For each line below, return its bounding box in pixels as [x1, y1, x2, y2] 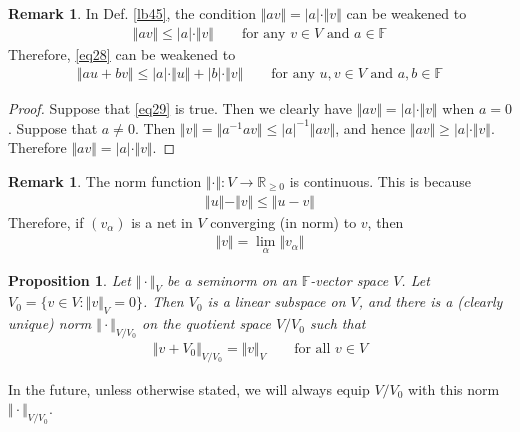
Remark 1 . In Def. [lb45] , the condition [8, 3, 256, 23]
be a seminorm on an [167, 269, 297, 290]
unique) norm [8, 313, 92, 334]
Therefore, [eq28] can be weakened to [8, 43, 236, 64]
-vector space [310, 269, 389, 290]
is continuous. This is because [289, 171, 471, 192]
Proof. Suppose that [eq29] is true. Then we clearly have [8, 98, 352, 119]
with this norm [408, 378, 500, 399]
